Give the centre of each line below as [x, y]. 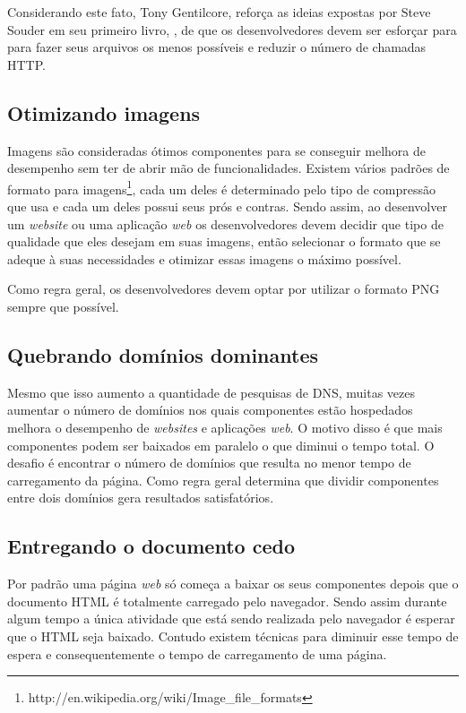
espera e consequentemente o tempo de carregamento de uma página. [197, 653]
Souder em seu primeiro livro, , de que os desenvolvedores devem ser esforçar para [232, 29]
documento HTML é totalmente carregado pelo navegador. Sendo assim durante [227, 601]
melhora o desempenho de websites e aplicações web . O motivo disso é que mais [225, 427]
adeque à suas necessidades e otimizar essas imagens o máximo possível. [204, 258]
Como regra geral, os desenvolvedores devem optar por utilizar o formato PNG [224, 289]
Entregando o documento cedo [151, 546]
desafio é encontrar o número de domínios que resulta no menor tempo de [209, 463]
